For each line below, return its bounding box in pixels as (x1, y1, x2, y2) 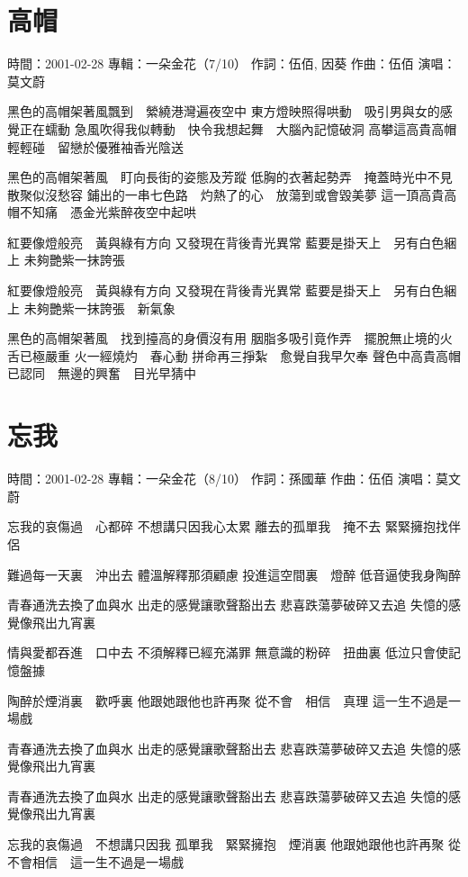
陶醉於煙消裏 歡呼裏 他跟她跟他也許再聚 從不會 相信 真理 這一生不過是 (7, 691, 448, 710)
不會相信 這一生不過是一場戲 (7, 852, 184, 871)
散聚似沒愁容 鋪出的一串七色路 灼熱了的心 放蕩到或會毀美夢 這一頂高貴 (7, 185, 445, 203)
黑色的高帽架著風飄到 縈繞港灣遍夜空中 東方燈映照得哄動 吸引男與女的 (7, 102, 440, 121)
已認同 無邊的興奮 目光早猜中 (7, 364, 196, 383)
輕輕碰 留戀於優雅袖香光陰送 (7, 137, 184, 156)
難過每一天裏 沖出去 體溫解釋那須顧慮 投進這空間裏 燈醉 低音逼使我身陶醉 (7, 565, 461, 583)
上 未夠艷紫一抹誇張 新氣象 (7, 298, 175, 317)
